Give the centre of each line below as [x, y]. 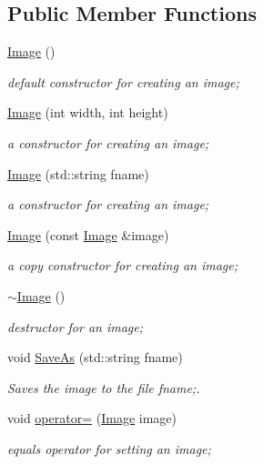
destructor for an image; [76, 326]
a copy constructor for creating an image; [122, 265]
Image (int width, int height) [88, 112]
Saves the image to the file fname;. [104, 387]
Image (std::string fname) [78, 173]
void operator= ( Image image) [92, 418]
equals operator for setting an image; [109, 448]
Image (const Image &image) [88, 234]
